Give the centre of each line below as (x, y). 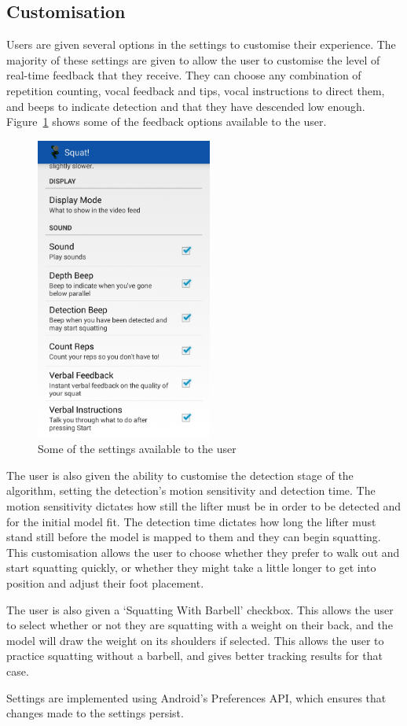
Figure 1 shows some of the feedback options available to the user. (167, 122)
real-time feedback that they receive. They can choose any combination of (184, 75)
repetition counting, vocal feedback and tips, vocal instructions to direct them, (196, 90)
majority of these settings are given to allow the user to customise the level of (193, 59)
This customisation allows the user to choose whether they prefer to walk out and (203, 552)
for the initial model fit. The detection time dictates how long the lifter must (191, 521)
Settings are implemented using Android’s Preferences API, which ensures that (196, 697)
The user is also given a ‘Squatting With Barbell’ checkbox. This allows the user (200, 609)
